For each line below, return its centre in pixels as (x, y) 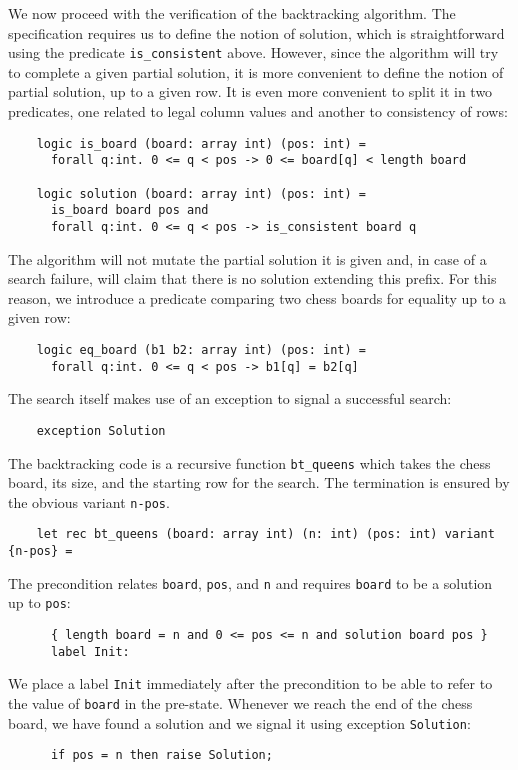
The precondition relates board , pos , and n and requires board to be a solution (250, 582)
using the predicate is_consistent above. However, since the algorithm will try (253, 52)
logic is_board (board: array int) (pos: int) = (201, 143)
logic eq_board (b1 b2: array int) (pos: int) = (201, 349)
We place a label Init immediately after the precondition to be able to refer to (250, 683)
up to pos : (39, 602)
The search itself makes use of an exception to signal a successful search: (230, 398)
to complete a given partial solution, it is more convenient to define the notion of (256, 71)
